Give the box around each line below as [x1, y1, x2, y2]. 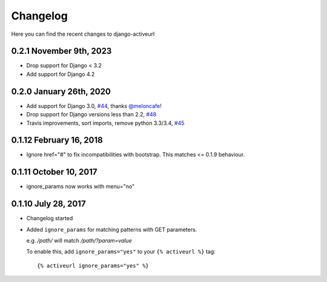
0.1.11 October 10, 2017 [11, 167, 97, 177]
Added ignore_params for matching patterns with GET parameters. [26, 226, 197, 233]
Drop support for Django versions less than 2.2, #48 [26, 111, 157, 118]
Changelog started [26, 215, 73, 222]
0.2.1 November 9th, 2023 [11, 46, 112, 56]
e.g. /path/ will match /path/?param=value [26, 237, 133, 244]
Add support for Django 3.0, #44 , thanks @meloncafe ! [26, 102, 162, 109]
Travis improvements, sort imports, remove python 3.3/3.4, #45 [26, 119, 185, 127]
